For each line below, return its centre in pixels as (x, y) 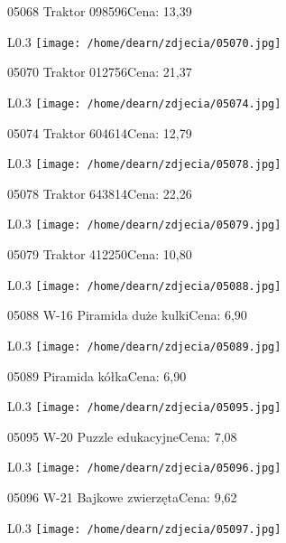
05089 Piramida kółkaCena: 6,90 (97, 375)
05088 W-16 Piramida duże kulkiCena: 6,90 (127, 315)
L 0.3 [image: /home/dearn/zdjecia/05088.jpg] (144, 284)
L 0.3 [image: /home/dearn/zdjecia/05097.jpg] (144, 527)
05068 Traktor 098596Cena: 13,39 (100, 11)
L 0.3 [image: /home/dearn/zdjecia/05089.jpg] (144, 345)
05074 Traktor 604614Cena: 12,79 (100, 132)
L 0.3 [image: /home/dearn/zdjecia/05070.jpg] (144, 41)
